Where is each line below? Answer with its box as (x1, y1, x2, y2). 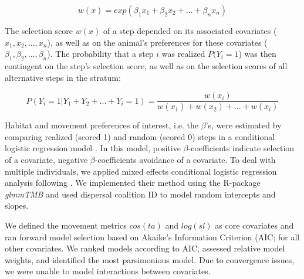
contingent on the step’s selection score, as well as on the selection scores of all (5, 59, 288, 72)
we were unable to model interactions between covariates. (5, 265, 211, 277)
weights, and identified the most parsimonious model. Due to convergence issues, (5, 253, 295, 266)
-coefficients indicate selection (188, 142, 295, 154)
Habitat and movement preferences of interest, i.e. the (5, 119, 199, 131)
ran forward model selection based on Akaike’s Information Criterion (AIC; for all (5, 230, 300, 243)
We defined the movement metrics (5, 219, 127, 231)
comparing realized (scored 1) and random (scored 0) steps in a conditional (5, 130, 275, 142)
